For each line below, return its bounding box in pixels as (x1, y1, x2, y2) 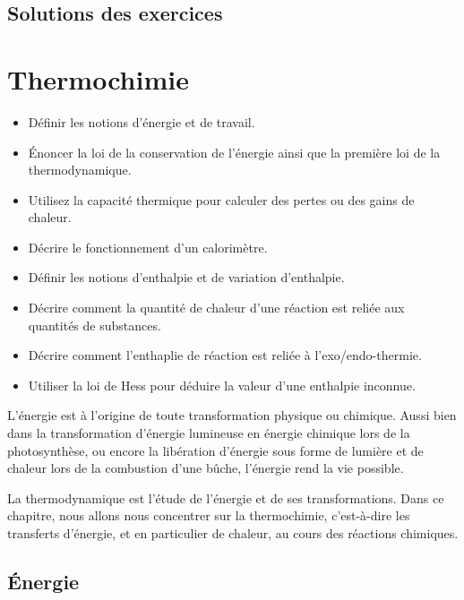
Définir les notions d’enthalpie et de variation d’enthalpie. (28, 268, 345, 287)
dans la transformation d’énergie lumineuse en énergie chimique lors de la (7, 424, 410, 442)
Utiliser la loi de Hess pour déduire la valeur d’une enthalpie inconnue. (28, 375, 416, 394)
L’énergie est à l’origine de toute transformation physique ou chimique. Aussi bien (7, 406, 457, 424)
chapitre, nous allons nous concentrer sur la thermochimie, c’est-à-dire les (7, 506, 410, 525)
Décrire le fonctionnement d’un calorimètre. (28, 237, 268, 256)
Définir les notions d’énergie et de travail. (28, 112, 255, 131)
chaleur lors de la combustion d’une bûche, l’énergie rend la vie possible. (7, 459, 404, 477)
